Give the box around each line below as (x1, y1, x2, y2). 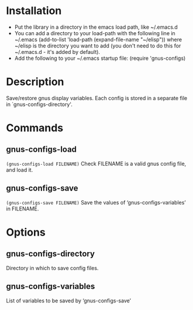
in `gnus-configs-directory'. (6, 101, 73, 108)
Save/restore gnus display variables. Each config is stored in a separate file (6, 94, 188, 101)
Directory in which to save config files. (6, 264, 99, 271)
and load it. (6, 166, 33, 173)
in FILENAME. (6, 205, 39, 212)
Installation (6, 4, 62, 18)
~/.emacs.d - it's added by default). (14, 48, 101, 55)
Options (6, 226, 46, 239)
